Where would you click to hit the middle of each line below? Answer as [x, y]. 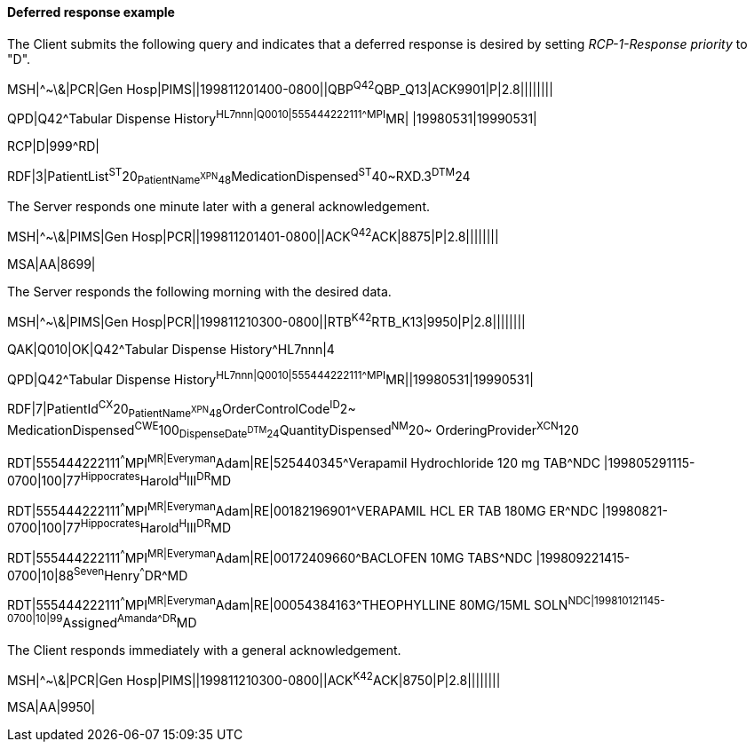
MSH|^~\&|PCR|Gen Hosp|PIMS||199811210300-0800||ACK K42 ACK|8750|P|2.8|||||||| [254, 678]
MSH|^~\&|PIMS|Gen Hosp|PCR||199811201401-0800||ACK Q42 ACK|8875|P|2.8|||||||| [253, 236]
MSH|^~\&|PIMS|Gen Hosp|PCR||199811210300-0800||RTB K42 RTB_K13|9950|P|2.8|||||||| [266, 320]
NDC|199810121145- [616, 601]
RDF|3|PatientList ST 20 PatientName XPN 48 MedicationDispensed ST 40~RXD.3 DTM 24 [239, 176]
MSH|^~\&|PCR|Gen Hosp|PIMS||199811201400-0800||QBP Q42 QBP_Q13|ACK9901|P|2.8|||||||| [280, 87]
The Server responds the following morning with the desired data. [199, 292]
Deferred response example [91, 12]
